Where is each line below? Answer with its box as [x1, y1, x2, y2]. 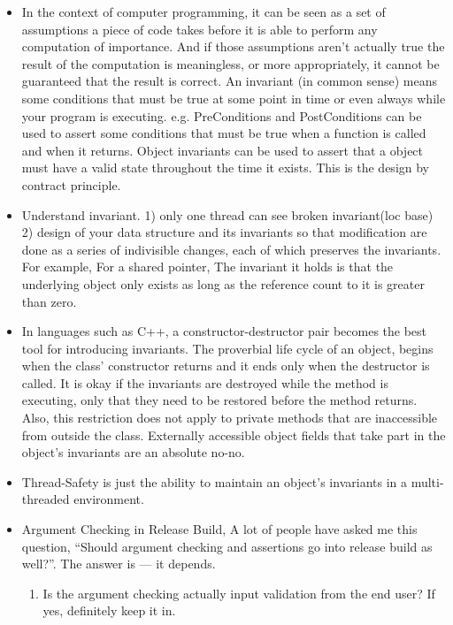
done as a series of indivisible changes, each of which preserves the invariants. [21, 240, 441, 258]
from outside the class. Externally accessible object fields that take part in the [21, 425, 446, 444]
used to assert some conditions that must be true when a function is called [21, 124, 426, 142]
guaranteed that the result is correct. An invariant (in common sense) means [21, 72, 437, 90]
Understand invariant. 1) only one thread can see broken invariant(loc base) [21, 205, 434, 224]
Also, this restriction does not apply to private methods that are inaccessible [21, 408, 438, 427]
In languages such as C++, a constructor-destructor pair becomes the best [21, 322, 427, 340]
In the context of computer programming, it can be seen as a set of [21, 3, 386, 20]
